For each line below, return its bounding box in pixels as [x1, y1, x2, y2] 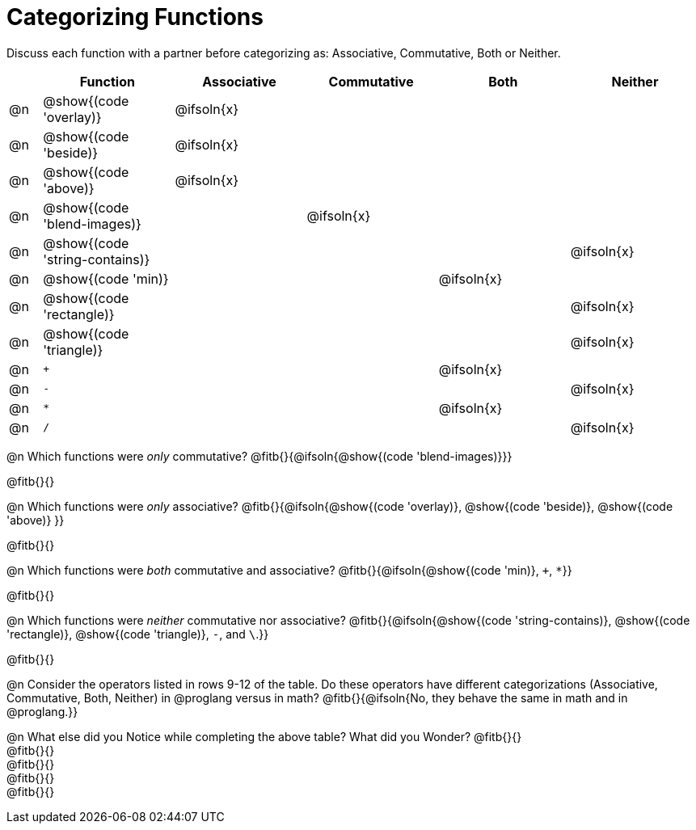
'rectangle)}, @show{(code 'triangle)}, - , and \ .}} [6, 626, 269, 641]
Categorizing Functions [6, 3, 264, 31]
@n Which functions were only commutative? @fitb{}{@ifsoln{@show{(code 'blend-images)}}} [6, 449, 513, 463]
